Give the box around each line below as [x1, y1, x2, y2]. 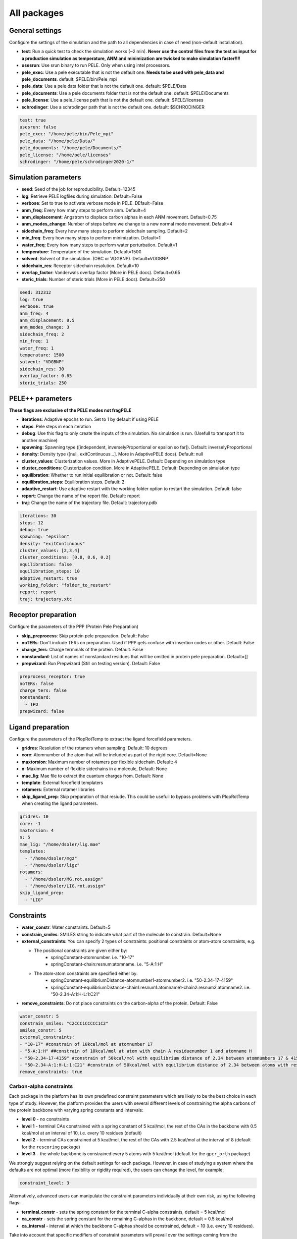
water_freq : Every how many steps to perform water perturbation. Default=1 [21, 242, 178, 248]
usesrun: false [19, 124, 56, 130]
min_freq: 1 [19, 338, 49, 344]
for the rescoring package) [21, 1144, 80, 1150]
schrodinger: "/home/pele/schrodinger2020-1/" [19, 159, 135, 165]
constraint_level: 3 [19, 1180, 69, 1186]
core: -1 [19, 821, 41, 826]
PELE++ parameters [9, 394, 72, 402]
